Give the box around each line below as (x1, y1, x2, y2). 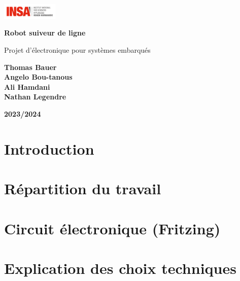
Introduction (4, 138, 94, 159)
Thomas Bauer (4, 61, 57, 72)
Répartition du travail (4, 178, 161, 199)
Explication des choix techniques (4, 257, 236, 278)
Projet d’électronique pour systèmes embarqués (4, 45, 151, 55)
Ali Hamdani (4, 81, 50, 92)
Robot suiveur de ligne (4, 27, 86, 38)
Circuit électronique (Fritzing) (4, 218, 221, 238)
